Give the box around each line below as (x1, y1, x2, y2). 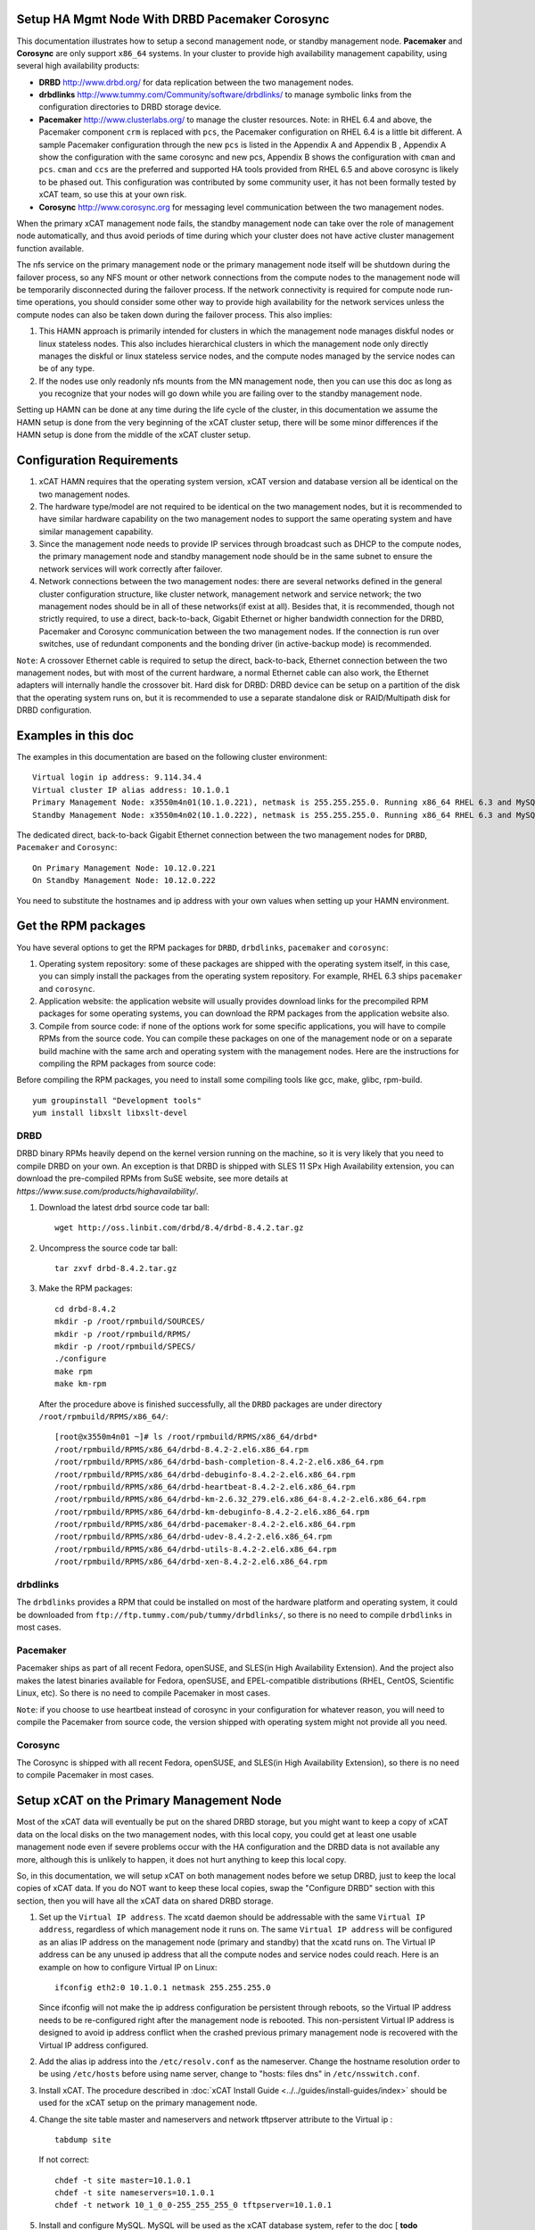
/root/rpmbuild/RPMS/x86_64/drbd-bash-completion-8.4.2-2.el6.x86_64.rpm (54, 1457, 384, 1467)
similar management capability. (38, 526, 153, 537)
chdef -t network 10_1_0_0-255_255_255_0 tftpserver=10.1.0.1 (54, 2200, 333, 2210)
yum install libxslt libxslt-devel (32, 1108, 188, 1119)
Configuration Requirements (16, 453, 178, 468)
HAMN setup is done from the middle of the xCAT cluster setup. (16, 429, 251, 441)
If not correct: (38, 2154, 89, 2165)
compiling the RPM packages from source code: (38, 1058, 217, 1070)
